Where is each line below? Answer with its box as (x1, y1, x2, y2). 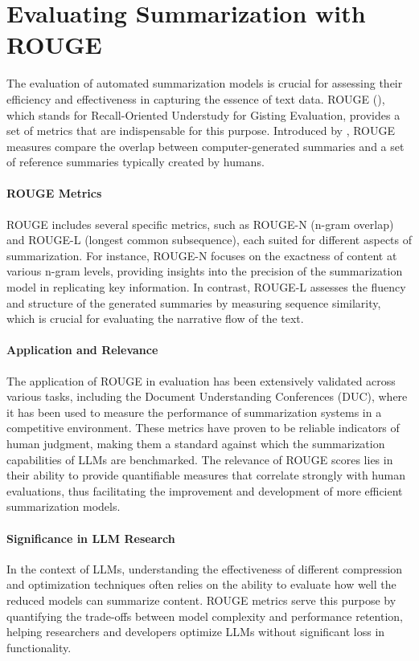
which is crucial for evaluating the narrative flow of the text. (6, 310, 304, 327)
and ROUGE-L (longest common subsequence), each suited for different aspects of (6, 231, 413, 248)
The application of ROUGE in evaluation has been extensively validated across (6, 372, 396, 389)
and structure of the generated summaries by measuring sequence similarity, (6, 294, 381, 311)
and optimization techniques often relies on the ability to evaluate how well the (6, 576, 396, 593)
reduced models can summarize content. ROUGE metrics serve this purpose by (6, 591, 396, 608)
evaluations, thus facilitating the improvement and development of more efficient (6, 482, 403, 499)
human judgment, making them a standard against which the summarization (6, 435, 385, 451)
